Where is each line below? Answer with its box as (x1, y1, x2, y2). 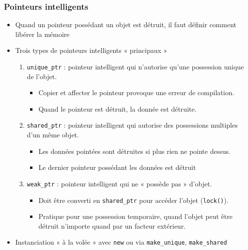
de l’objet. (27, 71, 57, 81)
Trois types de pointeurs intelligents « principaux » (15, 45, 168, 55)
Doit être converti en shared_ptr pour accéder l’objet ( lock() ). (38, 195, 229, 205)
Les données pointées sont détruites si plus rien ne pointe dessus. (38, 146, 231, 156)
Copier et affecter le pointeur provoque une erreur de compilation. (38, 87, 234, 98)
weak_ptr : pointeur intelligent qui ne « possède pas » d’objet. (27, 178, 212, 188)
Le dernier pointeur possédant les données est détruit (38, 162, 196, 172)
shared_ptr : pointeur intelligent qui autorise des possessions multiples (27, 120, 238, 130)
